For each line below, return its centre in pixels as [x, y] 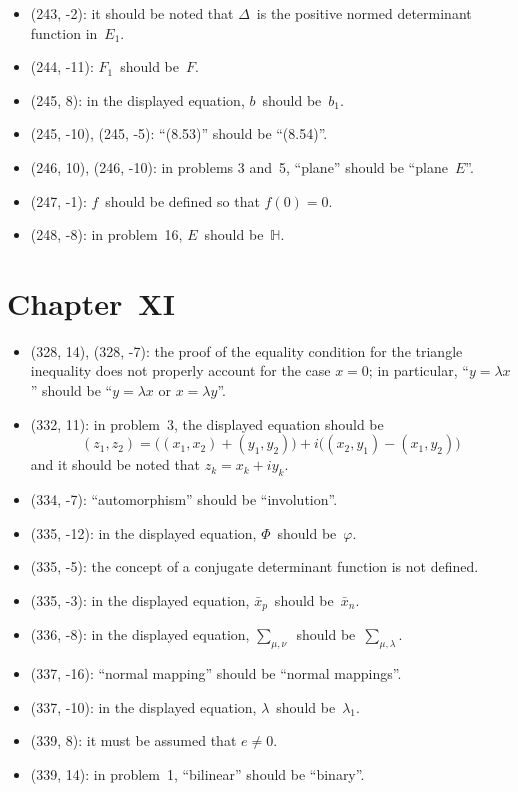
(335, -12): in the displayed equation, [143, 532]
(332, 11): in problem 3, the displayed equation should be [207, 423]
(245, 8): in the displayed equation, [137, 99]
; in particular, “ [418, 370]
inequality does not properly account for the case [180, 370]
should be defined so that [182, 200]
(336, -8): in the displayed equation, [140, 634]
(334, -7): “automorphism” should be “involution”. [184, 499]
